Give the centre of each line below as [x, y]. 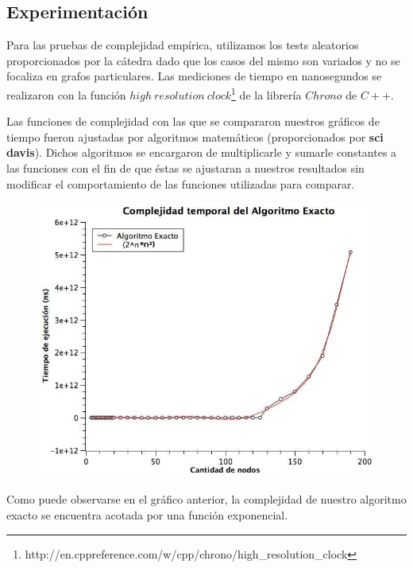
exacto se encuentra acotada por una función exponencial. [147, 514]
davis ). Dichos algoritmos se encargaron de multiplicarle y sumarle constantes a [202, 152]
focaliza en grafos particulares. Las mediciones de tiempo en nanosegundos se [194, 76]
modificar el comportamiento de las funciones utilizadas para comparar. [181, 183]
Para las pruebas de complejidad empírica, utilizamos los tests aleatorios [183, 45]
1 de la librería [266, 93]
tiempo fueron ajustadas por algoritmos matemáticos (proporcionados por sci [195, 136]
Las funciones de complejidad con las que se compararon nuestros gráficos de [193, 121]
